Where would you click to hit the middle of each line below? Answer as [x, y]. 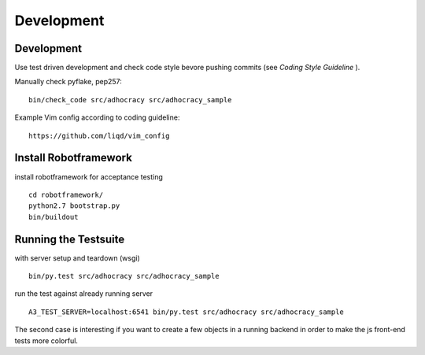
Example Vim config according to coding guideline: [97, 117]
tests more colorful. [46, 340]
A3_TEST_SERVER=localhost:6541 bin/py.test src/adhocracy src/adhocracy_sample [186, 312]
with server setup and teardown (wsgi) [78, 258]
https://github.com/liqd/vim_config [99, 135]
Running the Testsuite [70, 239]
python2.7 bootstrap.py [74, 206]
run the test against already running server [84, 294]
